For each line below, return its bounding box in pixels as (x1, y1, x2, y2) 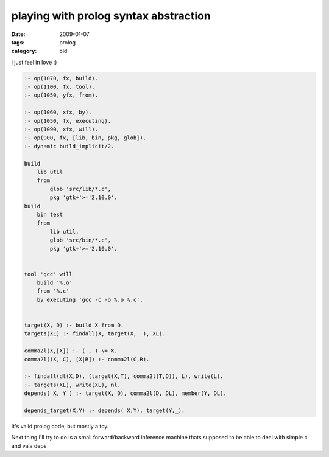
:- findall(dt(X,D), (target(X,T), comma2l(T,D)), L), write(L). (24, 373, 224, 380)
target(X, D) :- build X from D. (24, 322, 124, 329)
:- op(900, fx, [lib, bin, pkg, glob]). (24, 134, 146, 141)
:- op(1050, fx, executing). (24, 117, 111, 124)
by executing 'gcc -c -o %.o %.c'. (37, 296, 143, 303)
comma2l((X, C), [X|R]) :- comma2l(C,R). (24, 356, 150, 363)
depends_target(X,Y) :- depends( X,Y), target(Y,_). (24, 406, 185, 414)
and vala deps (11, 442, 47, 450)
